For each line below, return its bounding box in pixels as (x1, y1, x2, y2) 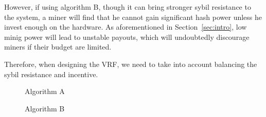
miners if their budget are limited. (4, 41, 112, 52)
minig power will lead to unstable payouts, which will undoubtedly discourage (4, 31, 250, 42)
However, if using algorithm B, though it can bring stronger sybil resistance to (4, 2, 251, 12)
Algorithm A (25, 86, 65, 97)
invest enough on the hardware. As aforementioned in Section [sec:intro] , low (4, 21, 247, 32)
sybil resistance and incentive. (4, 68, 98, 79)
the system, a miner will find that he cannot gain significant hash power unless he (4, 11, 262, 22)
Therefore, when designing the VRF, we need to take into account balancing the (4, 58, 257, 69)
